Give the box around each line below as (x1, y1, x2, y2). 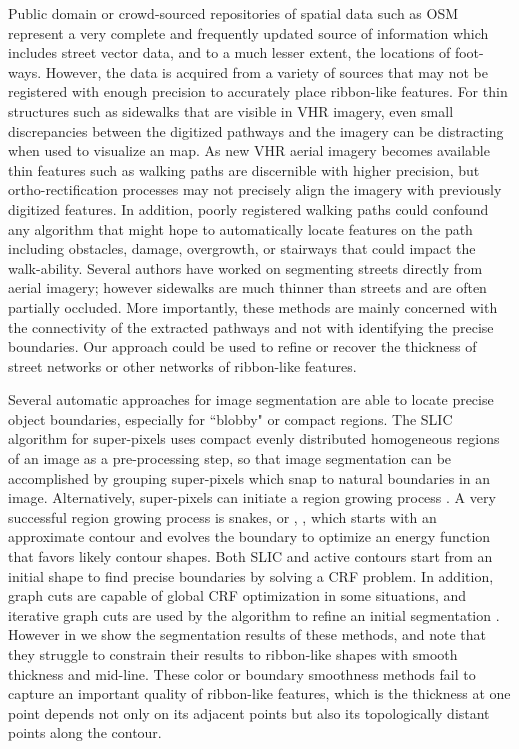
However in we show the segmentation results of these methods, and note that (8, 624, 487, 645)
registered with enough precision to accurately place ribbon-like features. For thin (8, 81, 508, 102)
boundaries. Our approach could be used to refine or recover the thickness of (8, 336, 477, 357)
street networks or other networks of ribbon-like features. (8, 355, 357, 376)
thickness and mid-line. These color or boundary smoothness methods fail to (8, 663, 476, 684)
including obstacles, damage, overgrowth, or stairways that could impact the (8, 238, 476, 259)
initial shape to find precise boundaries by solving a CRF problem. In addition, (8, 565, 494, 586)
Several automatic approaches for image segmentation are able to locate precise (8, 389, 494, 410)
